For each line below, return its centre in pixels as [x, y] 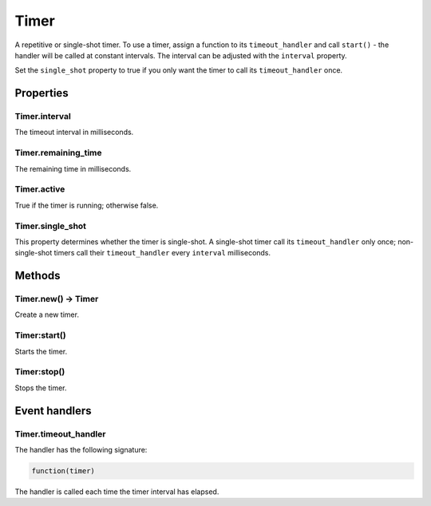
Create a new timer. [47, 314]
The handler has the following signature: [81, 449]
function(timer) [63, 470]
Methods [38, 276]
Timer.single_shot [51, 226]
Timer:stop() [40, 372]
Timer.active [40, 189]
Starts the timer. [41, 351]
